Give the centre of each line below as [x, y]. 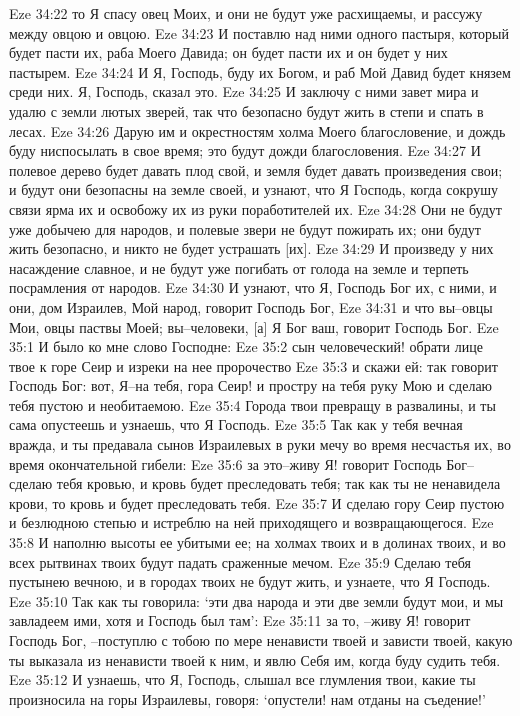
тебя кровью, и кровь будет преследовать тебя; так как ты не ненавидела [278, 483]
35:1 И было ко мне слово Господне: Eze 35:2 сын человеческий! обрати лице [246, 346]
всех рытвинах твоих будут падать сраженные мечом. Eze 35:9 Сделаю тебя [240, 561]
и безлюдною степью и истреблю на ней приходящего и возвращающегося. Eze [251, 522]
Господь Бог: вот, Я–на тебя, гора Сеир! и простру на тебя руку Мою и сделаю [251, 385]
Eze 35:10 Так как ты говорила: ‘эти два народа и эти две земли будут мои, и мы [256, 600]
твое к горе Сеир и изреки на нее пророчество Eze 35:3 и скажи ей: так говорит [253, 365]
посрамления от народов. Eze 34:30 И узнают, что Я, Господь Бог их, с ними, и [253, 287]
